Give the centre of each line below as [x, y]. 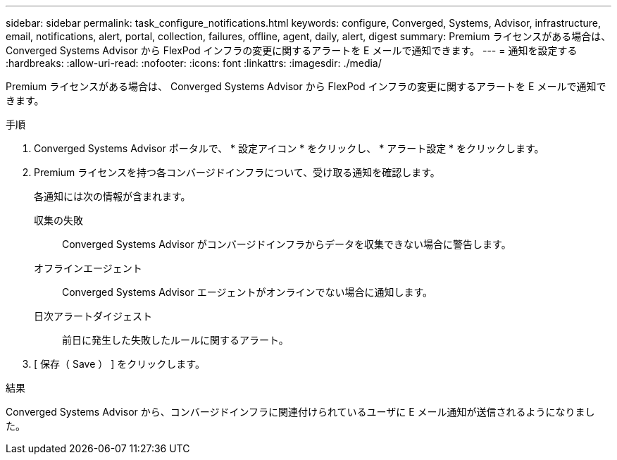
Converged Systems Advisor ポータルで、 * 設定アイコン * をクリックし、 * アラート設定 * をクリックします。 [289, 148]
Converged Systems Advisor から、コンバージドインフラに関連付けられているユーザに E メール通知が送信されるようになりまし [300, 412]
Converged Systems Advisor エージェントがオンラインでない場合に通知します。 [248, 292]
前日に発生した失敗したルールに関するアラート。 [175, 340]
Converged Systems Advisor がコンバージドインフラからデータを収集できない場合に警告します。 [287, 244]
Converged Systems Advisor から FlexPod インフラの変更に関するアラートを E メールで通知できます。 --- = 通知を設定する [292, 50]
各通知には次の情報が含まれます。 [112, 196]
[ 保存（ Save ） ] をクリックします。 [119, 364]
